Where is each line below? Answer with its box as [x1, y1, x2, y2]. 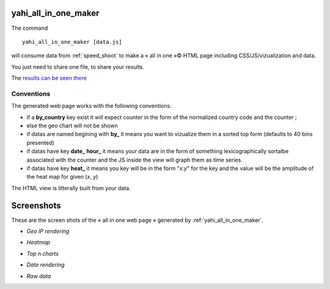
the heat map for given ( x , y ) [26, 173, 98, 180]
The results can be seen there [11, 74, 87, 82]
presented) [26, 139, 54, 146]
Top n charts [26, 250, 59, 257]
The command [11, 24, 48, 32]
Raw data [26, 272, 51, 280]
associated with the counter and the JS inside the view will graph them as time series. [26, 156, 243, 163]
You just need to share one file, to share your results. [11, 63, 145, 70]
